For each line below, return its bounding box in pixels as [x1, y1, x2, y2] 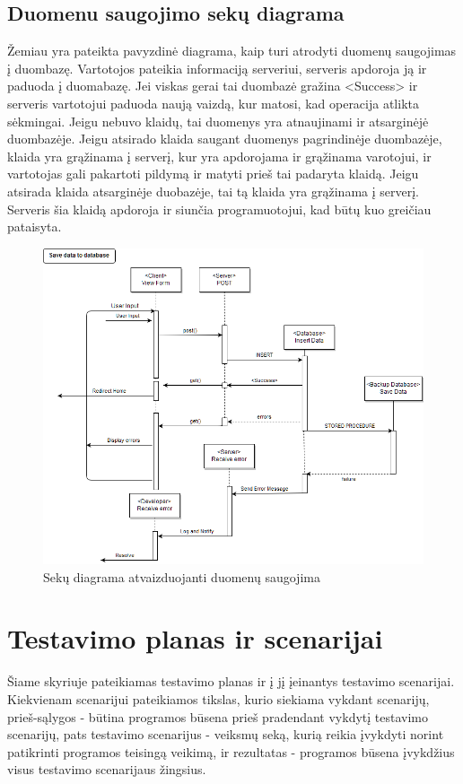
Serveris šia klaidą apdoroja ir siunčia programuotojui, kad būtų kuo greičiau [7, 199, 432, 218]
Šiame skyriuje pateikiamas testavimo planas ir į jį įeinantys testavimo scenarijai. [7, 672, 455, 691]
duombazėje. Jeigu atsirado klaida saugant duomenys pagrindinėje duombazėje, [7, 129, 442, 148]
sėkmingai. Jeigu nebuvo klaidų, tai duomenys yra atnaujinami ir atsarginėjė [7, 111, 429, 130]
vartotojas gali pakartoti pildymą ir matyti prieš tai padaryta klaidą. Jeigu [7, 164, 419, 183]
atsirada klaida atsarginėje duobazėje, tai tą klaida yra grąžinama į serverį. [7, 181, 419, 200]
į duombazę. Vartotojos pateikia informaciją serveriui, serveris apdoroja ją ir [7, 58, 427, 77]
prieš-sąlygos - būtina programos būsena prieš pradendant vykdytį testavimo [7, 707, 428, 726]
